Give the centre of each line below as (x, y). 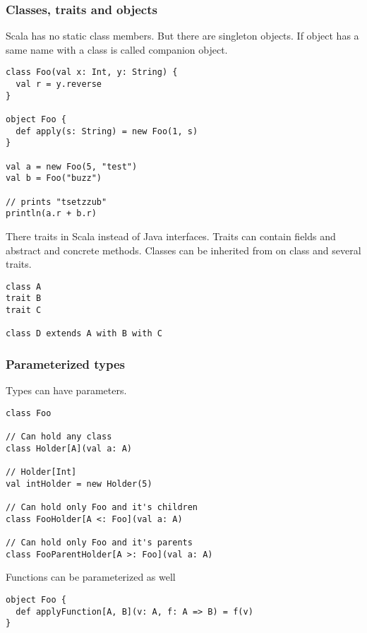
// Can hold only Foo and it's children (102, 508)
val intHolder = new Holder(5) (79, 484)
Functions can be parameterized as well (91, 577)
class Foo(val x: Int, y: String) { (92, 72)
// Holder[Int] (41, 472)
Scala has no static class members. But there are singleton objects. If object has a (182, 36)
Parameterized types (66, 363)
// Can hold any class (59, 437)
